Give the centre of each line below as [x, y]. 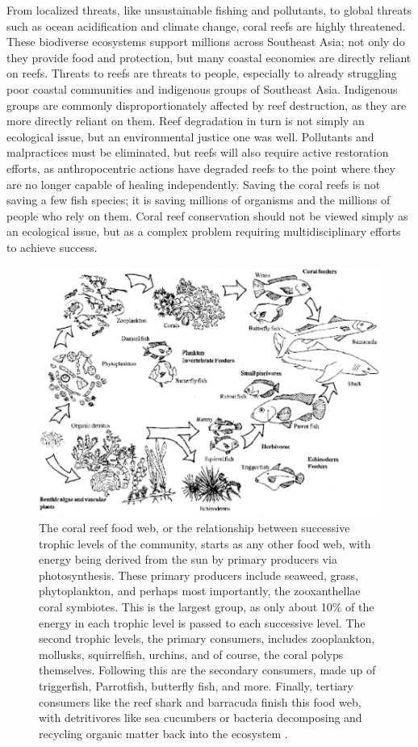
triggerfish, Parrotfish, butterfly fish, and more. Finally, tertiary [196, 685]
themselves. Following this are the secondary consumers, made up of [207, 670]
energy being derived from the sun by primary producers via [188, 559]
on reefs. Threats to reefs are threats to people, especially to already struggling [202, 73]
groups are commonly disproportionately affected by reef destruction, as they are [207, 105]
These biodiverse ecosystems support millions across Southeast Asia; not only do [206, 42]
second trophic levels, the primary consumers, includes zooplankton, [207, 638]
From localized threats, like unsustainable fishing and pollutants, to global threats [209, 10]
